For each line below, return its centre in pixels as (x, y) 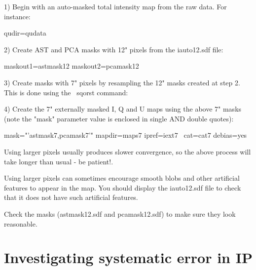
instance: (17, 16)
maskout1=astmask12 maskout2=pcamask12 (72, 66)
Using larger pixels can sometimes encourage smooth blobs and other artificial (122, 178)
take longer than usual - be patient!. (59, 161)
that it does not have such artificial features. (71, 197)
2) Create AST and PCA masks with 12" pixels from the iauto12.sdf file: (114, 49)
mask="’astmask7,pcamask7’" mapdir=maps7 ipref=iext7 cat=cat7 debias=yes (126, 135)
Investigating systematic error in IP (128, 257)
